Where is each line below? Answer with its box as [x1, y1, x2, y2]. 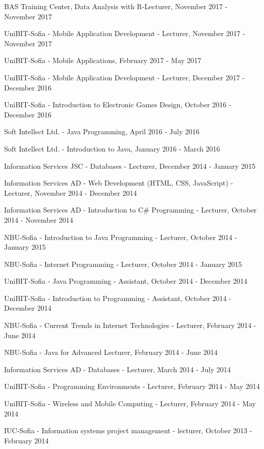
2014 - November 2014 [4, 214, 74, 225]
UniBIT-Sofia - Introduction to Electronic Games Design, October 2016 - [4, 99, 232, 110]
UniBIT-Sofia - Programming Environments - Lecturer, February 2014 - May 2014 [4, 381, 260, 392]
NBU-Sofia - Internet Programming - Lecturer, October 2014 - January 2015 [4, 258, 242, 269]
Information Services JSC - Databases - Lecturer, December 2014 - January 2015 [4, 160, 255, 171]
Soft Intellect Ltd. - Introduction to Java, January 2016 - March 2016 [4, 143, 220, 154]
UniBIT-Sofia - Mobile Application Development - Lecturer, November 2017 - [4, 28, 245, 39]
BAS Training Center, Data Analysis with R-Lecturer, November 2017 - [4, 1, 228, 11]
